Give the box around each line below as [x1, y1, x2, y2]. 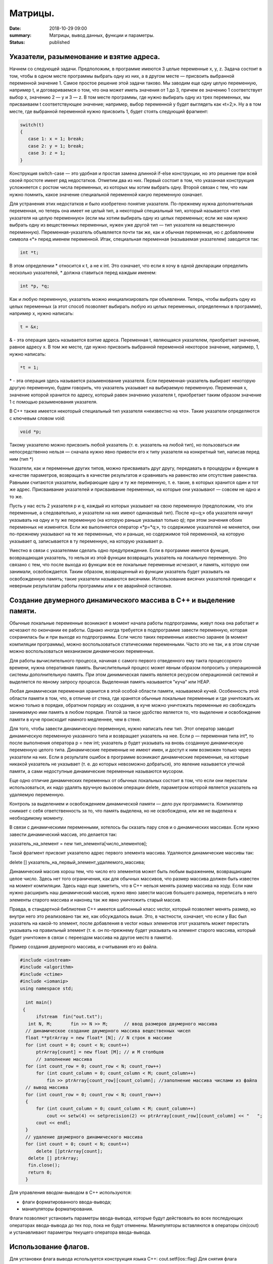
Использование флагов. [9, 1242, 90, 1251]
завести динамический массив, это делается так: [9, 831, 117, 837]
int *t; [20, 250, 39, 255]
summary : [9, 32, 32, 38]
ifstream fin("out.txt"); [36, 1014, 103, 1020]
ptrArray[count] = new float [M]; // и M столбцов [36, 1049, 164, 1055]
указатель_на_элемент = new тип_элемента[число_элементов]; [9, 841, 148, 847]
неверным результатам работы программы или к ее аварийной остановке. [9, 583, 172, 589]
